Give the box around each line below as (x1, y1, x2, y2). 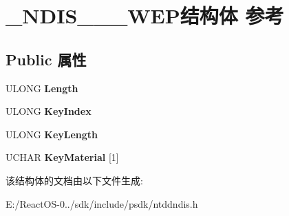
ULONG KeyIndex (6, 104, 92, 118)
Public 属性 (6, 48, 87, 69)
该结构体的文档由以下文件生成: (6, 173, 143, 187)
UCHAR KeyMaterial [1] (6, 150, 119, 164)
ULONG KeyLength (6, 127, 98, 141)
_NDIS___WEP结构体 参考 (6, 1, 284, 30)
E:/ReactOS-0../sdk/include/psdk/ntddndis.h (6, 196, 198, 210)
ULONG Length (6, 80, 78, 95)
